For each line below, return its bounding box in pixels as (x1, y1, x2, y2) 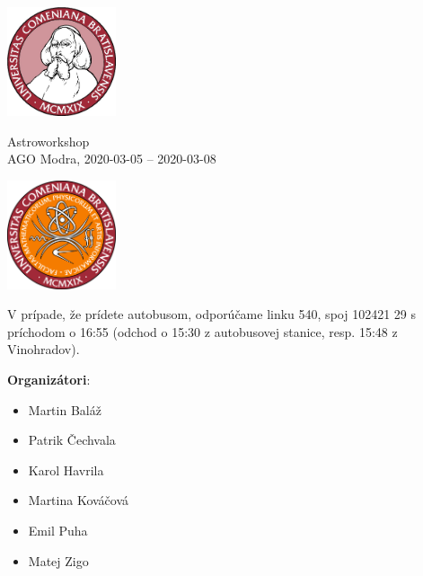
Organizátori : (7, 370, 91, 389)
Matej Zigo (28, 551, 89, 570)
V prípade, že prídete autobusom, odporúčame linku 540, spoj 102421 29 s (7, 305, 416, 323)
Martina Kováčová (28, 491, 129, 510)
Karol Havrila (28, 460, 104, 479)
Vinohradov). (7, 340, 80, 359)
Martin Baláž (28, 400, 101, 419)
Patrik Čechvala (28, 430, 116, 449)
